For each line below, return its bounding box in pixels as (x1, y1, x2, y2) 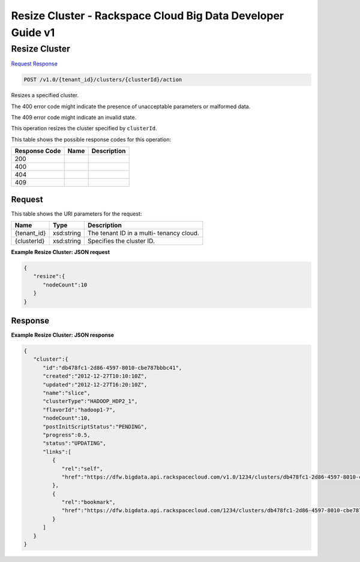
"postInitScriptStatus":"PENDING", (43, 423, 148, 430)
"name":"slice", (43, 390, 91, 396)
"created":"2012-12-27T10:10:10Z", (43, 373, 148, 379)
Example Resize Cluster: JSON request (11, 249, 110, 256)
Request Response (11, 60, 58, 67)
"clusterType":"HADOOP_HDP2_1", (43, 398, 138, 405)
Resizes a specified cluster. (11, 92, 79, 99)
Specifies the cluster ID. (87, 237, 155, 246)
